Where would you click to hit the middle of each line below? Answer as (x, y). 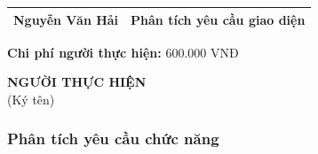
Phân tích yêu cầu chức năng (113, 139)
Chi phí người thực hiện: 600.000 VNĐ (123, 52)
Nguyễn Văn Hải (66, 19)
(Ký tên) (31, 99)
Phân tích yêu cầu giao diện (218, 19)
